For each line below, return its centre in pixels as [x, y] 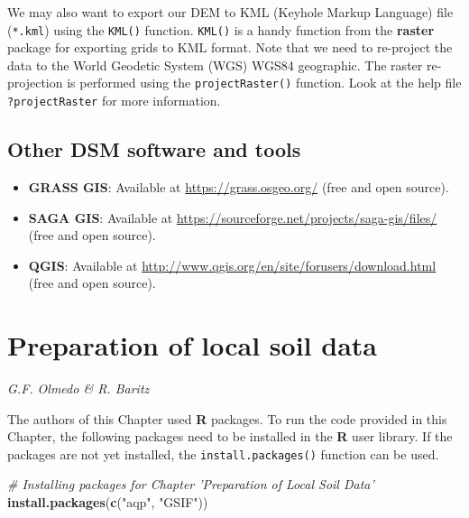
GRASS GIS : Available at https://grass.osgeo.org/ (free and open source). [239, 186]
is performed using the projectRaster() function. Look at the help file [264, 83]
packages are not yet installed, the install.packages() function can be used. [223, 453]
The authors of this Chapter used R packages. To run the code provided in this [227, 418]
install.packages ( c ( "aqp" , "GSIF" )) [108, 502]
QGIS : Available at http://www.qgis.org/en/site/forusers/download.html [232, 265]
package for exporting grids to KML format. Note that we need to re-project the [230, 47]
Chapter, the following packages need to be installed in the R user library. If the [230, 436]
